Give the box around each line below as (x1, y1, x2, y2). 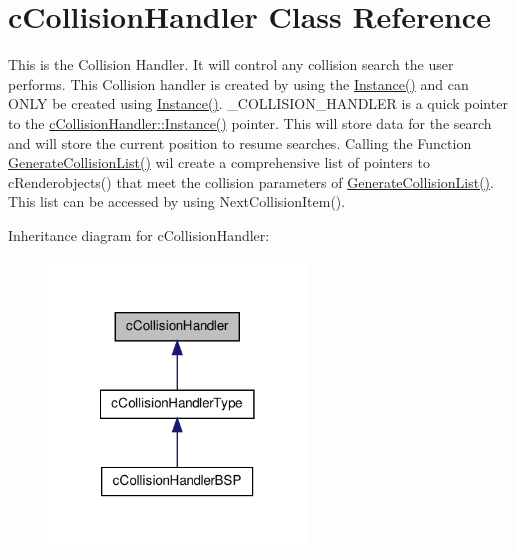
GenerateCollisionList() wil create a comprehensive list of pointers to (8, 152, 430, 173)
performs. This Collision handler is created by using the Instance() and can (8, 73, 469, 94)
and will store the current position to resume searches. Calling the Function (8, 132, 472, 153)
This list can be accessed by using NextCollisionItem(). (8, 191, 346, 212)
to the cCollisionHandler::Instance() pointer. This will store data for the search (8, 112, 492, 133)
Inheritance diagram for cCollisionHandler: (8, 224, 270, 245)
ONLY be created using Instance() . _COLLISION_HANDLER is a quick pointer (8, 93, 508, 114)
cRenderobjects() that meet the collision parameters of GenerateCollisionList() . (8, 171, 494, 192)
